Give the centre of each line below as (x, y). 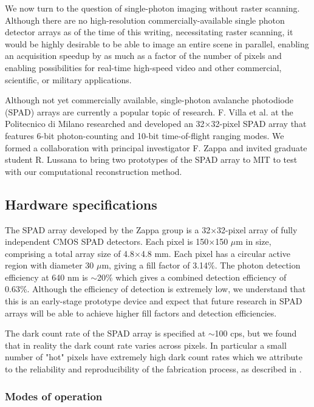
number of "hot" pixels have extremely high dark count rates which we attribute (154, 357)
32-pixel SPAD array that (259, 124)
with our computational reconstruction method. (94, 171)
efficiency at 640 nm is (46, 277)
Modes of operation (54, 396)
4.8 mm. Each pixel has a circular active (215, 253)
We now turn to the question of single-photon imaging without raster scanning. (152, 8)
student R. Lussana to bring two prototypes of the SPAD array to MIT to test (151, 159)
